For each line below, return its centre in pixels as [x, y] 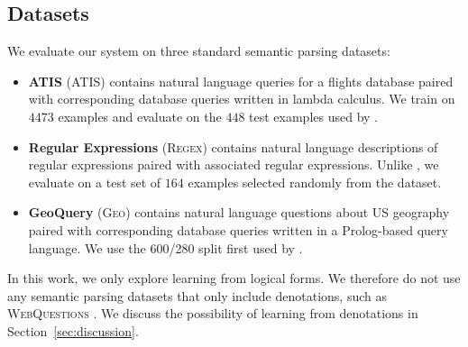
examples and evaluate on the [140, 116]
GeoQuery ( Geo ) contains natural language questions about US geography [239, 212]
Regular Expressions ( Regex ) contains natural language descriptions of [233, 146]
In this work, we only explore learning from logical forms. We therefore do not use [234, 278]
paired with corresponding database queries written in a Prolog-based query [238, 229]
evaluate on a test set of [95, 182]
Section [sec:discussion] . [73, 330]
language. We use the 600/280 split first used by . [165, 247]
